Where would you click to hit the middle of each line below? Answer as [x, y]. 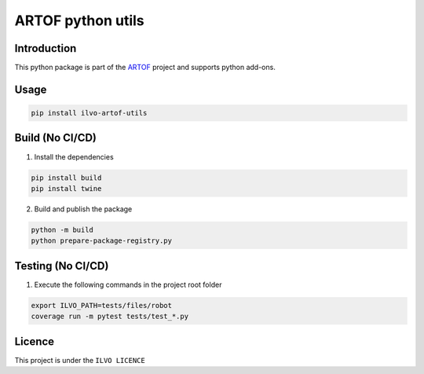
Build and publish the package [83, 209]
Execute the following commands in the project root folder [128, 284]
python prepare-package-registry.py [102, 241]
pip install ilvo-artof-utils [89, 113]
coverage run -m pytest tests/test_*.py [110, 317]
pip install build [66, 178]
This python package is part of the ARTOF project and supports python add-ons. [145, 68]
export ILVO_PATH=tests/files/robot [102, 305]
